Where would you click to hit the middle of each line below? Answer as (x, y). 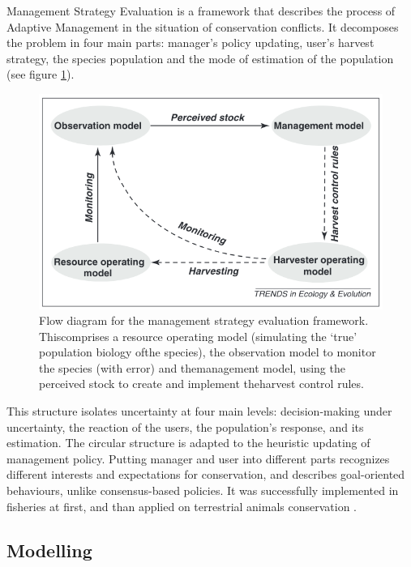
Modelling (49, 550)
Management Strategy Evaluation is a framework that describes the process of (201, 11)
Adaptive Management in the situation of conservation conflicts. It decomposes (203, 26)
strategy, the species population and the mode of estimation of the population (200, 58)
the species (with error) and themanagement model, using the (192, 367)
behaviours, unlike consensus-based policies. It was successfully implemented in (203, 490)
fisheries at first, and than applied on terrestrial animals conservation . (182, 506)
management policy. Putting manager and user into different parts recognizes (198, 458)
